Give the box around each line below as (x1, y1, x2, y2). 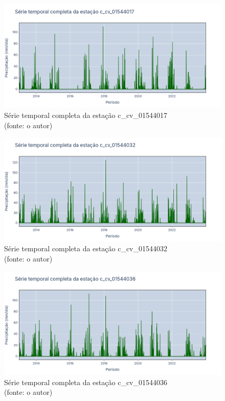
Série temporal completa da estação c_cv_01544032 (4, 243, 168, 254)
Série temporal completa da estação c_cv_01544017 (4, 110, 168, 121)
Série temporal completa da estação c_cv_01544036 (4, 376, 168, 387)
